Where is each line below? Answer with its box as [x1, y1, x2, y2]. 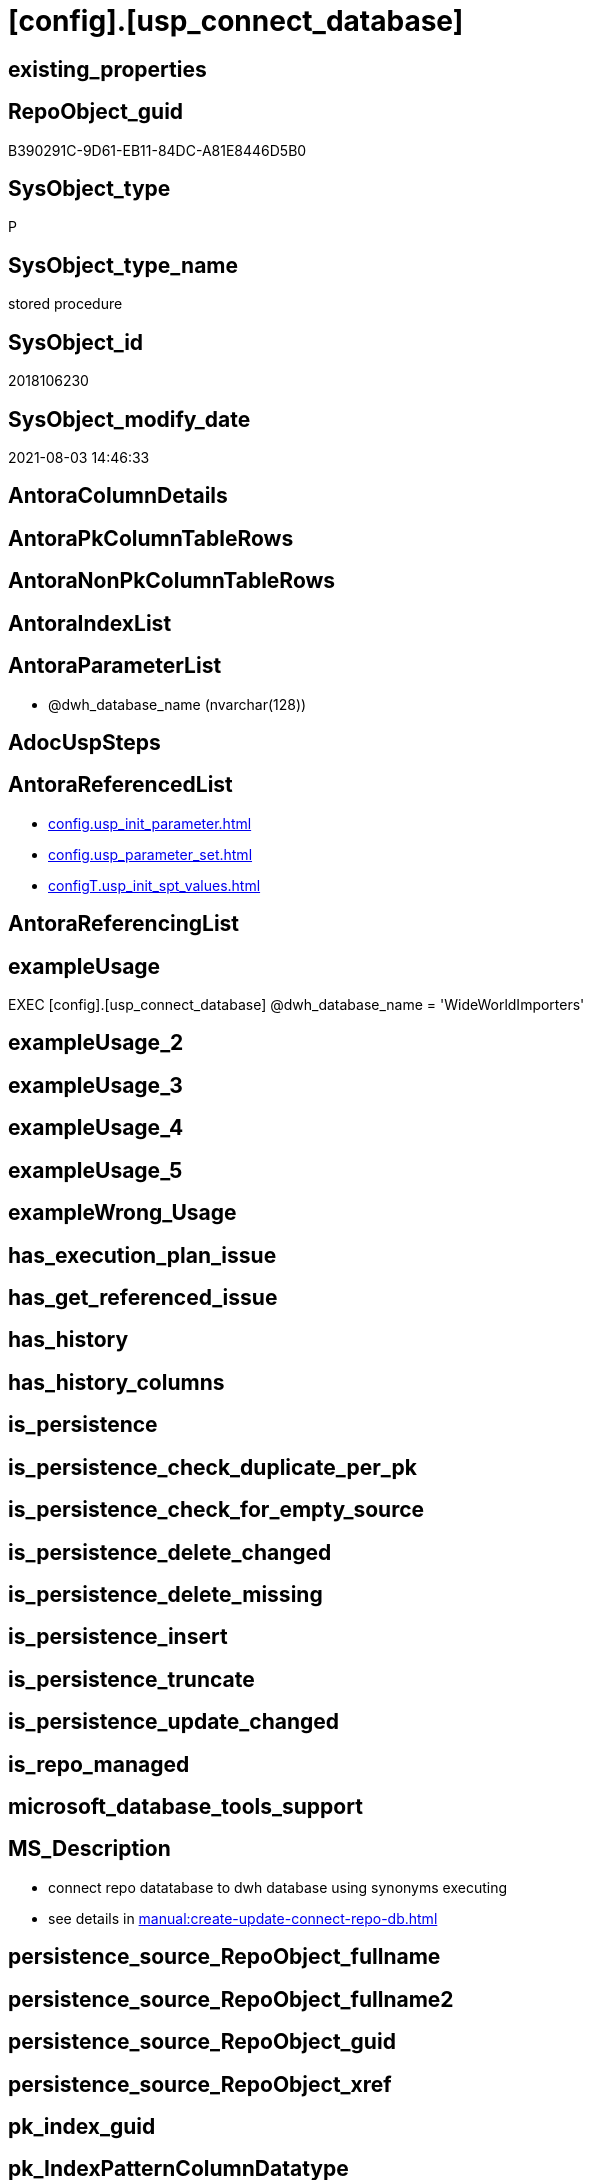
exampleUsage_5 [8, 1157, 183, 1183]
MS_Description [8, 1836, 171, 1862]
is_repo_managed [8, 1751, 190, 1777]
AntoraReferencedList [8, 772, 233, 798]
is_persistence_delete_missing [8, 1581, 323, 1607]
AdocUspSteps [8, 729, 161, 755]
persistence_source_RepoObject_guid [8, 2029, 396, 2055]
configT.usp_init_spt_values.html [48, 876, 261, 894]
